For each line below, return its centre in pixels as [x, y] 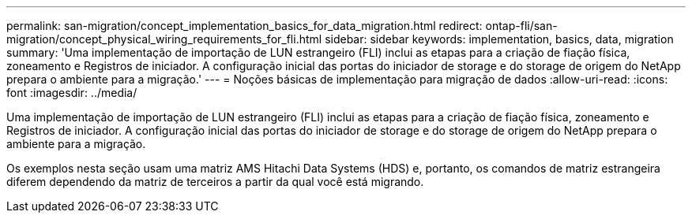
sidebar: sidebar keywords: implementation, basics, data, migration [499, 39]
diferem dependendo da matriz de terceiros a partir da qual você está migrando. [215, 182]
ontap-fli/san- [521, 26]
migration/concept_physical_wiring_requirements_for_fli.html [164, 39]
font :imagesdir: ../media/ [72, 93]
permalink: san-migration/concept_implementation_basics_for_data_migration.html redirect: [244, 26]
